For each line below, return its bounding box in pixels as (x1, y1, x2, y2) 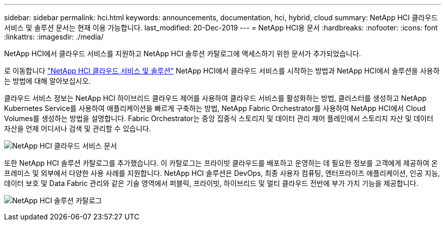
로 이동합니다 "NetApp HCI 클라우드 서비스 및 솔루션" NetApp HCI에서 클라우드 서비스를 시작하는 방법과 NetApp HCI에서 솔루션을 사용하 (4, 66, 440, 75)
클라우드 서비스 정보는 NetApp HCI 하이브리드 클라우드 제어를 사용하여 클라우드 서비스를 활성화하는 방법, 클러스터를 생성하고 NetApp (4, 94, 427, 102)
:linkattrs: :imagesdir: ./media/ (4, 32, 104, 41)
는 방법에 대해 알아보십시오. (4, 77, 91, 85)
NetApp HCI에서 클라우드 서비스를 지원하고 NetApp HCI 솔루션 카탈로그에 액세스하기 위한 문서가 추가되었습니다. (4, 49, 361, 58)
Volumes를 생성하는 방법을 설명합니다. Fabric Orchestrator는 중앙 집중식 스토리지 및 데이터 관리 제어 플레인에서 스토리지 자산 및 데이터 (4, 114, 433, 123)
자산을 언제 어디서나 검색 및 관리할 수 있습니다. (4, 124, 151, 133)
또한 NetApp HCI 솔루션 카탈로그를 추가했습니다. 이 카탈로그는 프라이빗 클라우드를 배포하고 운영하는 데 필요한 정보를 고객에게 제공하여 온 (4, 159, 438, 167)
